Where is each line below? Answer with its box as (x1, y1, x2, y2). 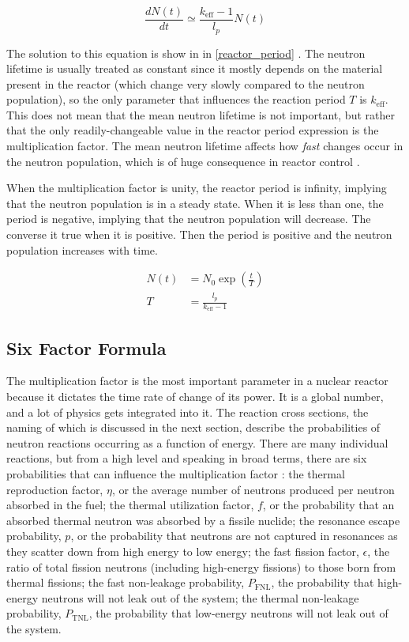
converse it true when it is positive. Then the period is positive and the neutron (6, 226, 392, 243)
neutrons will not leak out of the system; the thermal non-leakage (41, 589, 359, 606)
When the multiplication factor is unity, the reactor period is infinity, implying (6, 179, 387, 196)
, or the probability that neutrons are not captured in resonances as (70, 527, 398, 544)
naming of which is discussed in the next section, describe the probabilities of (6, 419, 381, 436)
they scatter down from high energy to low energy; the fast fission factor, (6, 542, 359, 559)
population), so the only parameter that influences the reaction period (6, 91, 346, 108)
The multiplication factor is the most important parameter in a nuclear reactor (6, 372, 388, 389)
